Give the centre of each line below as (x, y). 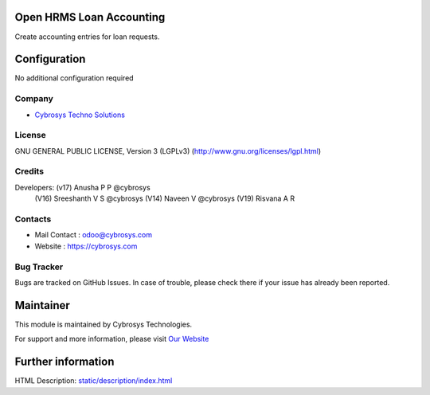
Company (34, 99)
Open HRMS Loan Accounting (90, 17)
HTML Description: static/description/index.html (94, 381)
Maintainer (43, 305)
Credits (29, 171)
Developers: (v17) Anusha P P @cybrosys (82, 187)
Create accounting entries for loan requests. (87, 37)
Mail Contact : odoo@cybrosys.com (94, 235)
